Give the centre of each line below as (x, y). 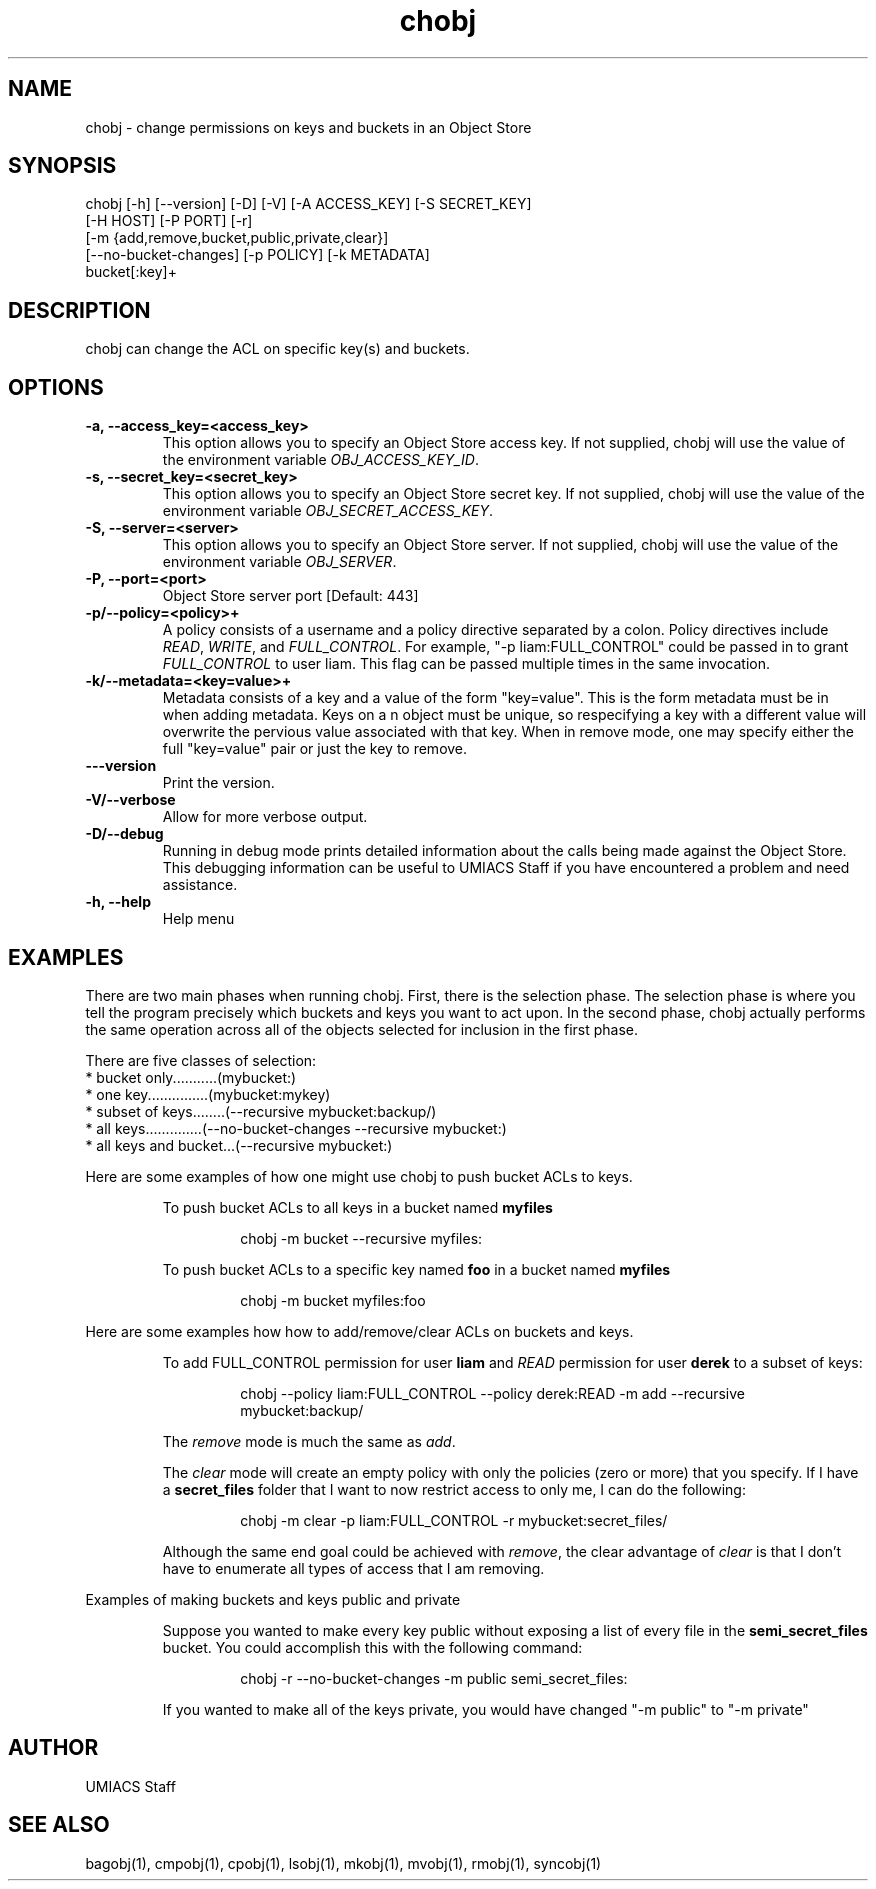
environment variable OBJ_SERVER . (279, 562)
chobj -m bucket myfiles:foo (333, 1300)
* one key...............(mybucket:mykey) (208, 1094)
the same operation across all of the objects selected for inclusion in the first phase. (362, 1029)
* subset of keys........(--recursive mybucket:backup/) (261, 1111)
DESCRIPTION (79, 310)
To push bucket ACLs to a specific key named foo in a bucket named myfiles (416, 1269)
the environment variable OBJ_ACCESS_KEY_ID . (321, 460)
